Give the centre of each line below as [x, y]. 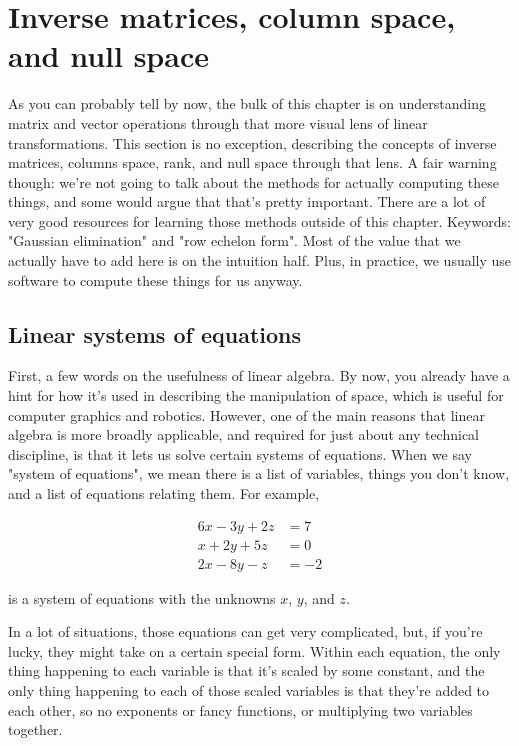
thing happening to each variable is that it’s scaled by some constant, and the [246, 670]
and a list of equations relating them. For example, [164, 493]
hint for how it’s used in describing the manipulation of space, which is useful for [256, 395]
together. [35, 729]
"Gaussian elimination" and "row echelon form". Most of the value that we [234, 240]
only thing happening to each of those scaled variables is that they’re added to [249, 690]
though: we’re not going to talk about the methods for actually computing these [254, 181]
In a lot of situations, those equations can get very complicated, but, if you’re [245, 631]
